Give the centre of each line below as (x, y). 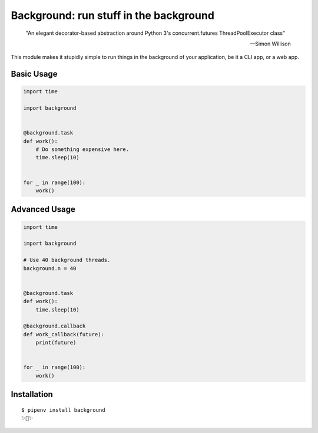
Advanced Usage (43, 209)
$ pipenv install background (63, 410)
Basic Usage (34, 74)
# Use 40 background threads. (67, 260)
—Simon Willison (270, 44)
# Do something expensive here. (82, 150)
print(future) (56, 343)
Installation (32, 394)
